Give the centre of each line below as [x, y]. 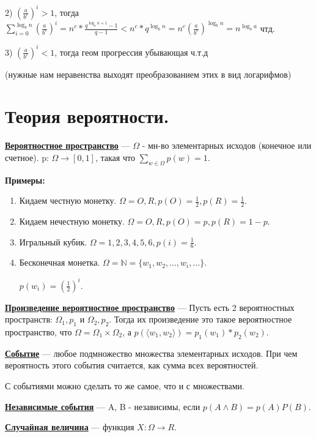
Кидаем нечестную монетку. [72, 221]
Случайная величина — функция [70, 427]
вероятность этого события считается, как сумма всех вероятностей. [132, 365]
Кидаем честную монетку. [68, 200]
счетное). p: [27, 157]
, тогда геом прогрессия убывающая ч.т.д [131, 52]
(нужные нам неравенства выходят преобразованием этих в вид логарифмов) [148, 74]
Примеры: [25, 180]
